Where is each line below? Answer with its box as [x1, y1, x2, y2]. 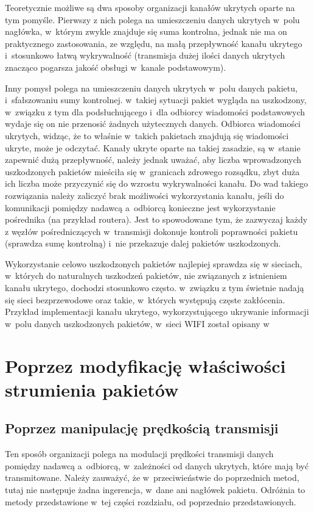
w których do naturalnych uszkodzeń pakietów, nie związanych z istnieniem [5, 269, 287, 282]
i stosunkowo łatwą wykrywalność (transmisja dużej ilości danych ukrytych [5, 49, 285, 62]
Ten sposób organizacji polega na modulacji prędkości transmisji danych [5, 447, 274, 460]
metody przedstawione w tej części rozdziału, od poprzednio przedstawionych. [5, 495, 296, 508]
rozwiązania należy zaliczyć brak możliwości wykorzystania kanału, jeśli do [5, 189, 284, 201]
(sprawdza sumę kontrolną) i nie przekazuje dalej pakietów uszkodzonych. [5, 237, 281, 250]
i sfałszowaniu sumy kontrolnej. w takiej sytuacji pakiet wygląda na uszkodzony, [5, 93, 307, 106]
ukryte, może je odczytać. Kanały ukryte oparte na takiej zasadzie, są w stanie [5, 141, 301, 154]
